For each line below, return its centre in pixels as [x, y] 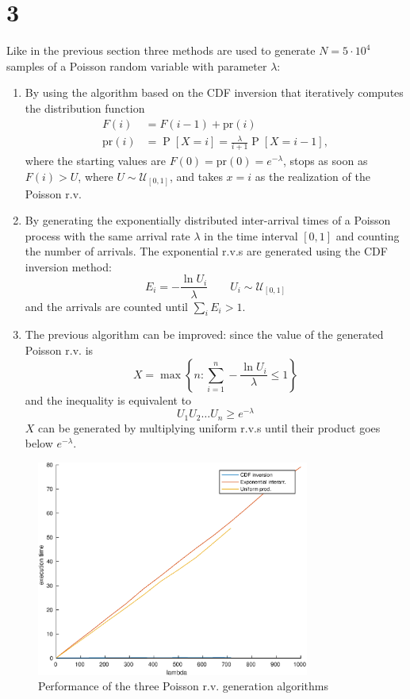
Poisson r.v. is [59, 349]
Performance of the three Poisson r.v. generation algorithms [184, 686]
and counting [368, 235]
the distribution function [85, 108]
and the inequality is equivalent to [108, 399]
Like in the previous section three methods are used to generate [161, 50]
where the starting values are [95, 161]
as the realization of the [312, 176]
